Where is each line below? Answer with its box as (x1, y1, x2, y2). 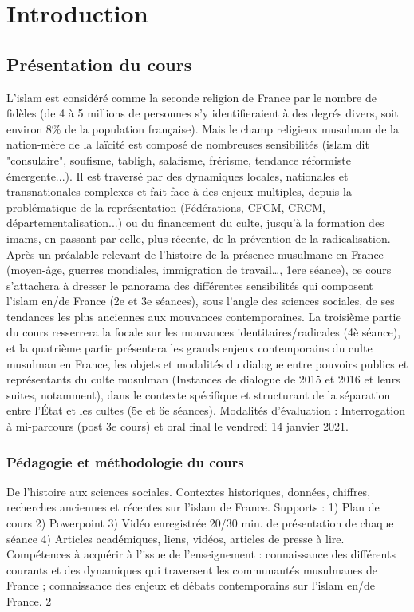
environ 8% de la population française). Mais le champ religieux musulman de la (6, 120, 399, 137)
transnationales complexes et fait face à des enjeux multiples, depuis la (6, 183, 352, 200)
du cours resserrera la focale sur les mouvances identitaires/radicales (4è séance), (6, 324, 401, 340)
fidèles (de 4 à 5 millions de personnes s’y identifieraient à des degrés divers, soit (6, 105, 399, 121)
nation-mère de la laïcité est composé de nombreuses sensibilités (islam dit (6, 136, 369, 153)
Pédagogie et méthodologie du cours (6, 451, 244, 471)
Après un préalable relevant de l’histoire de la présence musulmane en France (6, 245, 384, 262)
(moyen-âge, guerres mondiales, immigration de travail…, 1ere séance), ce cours (6, 261, 392, 278)
